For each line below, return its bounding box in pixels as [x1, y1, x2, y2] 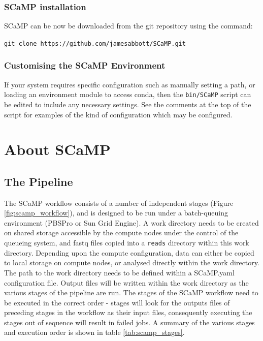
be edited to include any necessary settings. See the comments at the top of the [4, 99, 251, 109]
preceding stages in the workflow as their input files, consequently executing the [4, 307, 252, 318]
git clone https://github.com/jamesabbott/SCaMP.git [4, 40, 186, 47]
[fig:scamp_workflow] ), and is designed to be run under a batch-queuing [4, 207, 228, 218]
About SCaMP [4, 139, 111, 160]
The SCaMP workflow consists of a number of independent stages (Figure [4, 197, 234, 208]
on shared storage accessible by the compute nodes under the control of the [4, 227, 239, 238]
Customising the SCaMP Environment [4, 59, 166, 72]
